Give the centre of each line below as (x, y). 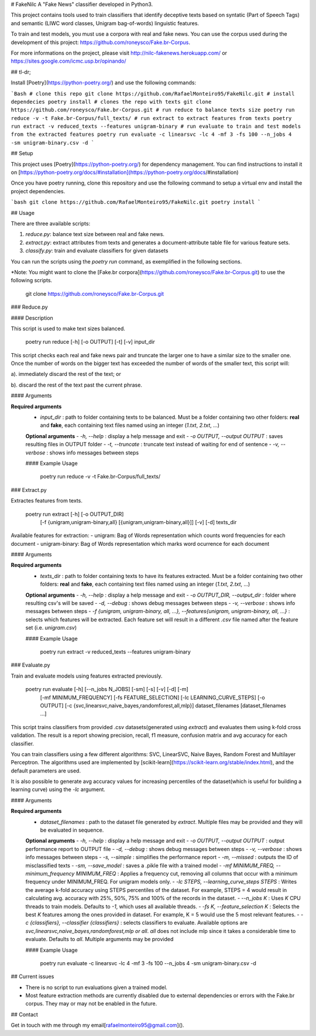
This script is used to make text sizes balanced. (68, 329)
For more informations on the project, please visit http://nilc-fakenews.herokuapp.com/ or (119, 53)
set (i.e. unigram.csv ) (51, 628)
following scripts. (32, 281)
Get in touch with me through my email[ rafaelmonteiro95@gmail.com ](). (97, 1025)
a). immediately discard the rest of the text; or (66, 374)
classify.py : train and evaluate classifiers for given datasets (97, 251)
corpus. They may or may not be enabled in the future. (91, 1004)
